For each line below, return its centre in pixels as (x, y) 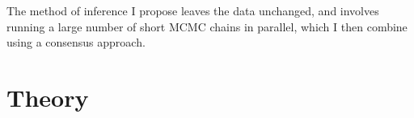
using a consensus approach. (76, 42)
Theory (48, 97)
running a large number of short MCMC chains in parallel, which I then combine (207, 26)
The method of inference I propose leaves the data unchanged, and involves (193, 10)
